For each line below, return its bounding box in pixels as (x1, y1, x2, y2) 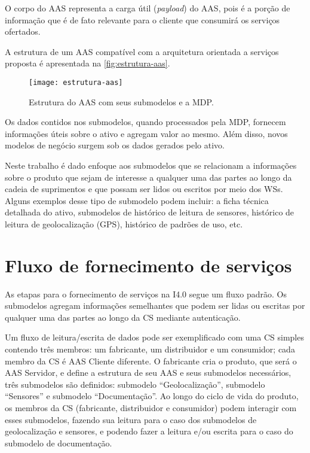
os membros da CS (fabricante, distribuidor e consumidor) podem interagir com (5, 402, 297, 414)
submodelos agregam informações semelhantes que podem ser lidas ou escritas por (5, 299, 305, 312)
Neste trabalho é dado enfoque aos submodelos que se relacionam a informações (5, 159, 297, 171)
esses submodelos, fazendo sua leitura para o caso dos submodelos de (5, 413, 257, 425)
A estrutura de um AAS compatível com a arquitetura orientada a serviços (5, 45, 279, 57)
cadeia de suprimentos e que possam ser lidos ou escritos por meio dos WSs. (5, 183, 283, 195)
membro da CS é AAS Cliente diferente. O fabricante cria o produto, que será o (5, 354, 297, 367)
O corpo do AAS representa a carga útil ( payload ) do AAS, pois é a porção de (5, 2, 290, 14)
